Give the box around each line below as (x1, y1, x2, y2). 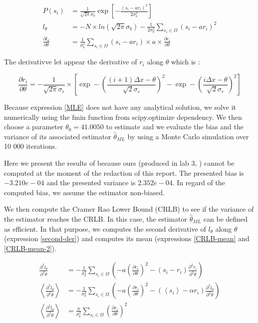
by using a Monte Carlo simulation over (127, 131, 249, 141)
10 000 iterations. (4, 141, 57, 151)
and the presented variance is (46, 177, 136, 188)
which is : (171, 56, 200, 67)
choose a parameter (4, 121, 63, 132)
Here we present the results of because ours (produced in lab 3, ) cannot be (4, 157, 235, 168)
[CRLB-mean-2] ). (4, 243, 57, 253)
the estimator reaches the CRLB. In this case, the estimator (4, 213, 187, 224)
